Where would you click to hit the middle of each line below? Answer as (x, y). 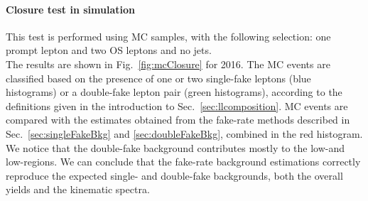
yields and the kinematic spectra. (78, 189)
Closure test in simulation (70, 9)
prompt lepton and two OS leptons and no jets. (109, 50)
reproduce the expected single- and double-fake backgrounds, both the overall (174, 175)
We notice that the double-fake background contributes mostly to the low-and (175, 147)
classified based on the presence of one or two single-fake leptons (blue (158, 78)
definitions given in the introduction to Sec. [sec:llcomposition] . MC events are (177, 105)
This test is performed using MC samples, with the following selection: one (168, 36)
